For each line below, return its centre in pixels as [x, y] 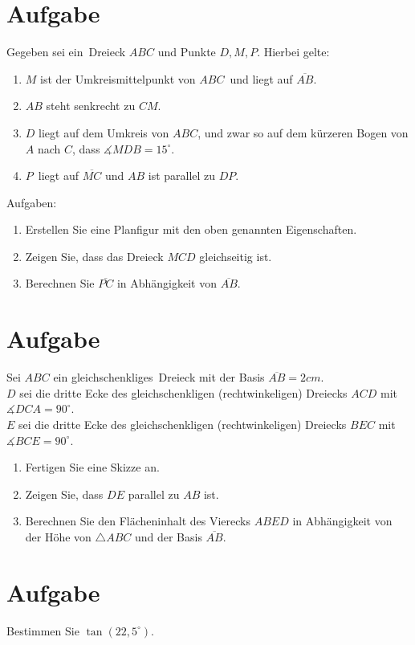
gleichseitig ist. [236, 256]
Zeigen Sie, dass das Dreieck [94, 256]
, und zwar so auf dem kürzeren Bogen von [303, 132]
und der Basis [168, 536]
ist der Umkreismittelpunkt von [118, 78]
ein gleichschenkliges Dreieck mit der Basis [159, 377]
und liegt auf [261, 78]
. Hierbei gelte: [293, 52]
